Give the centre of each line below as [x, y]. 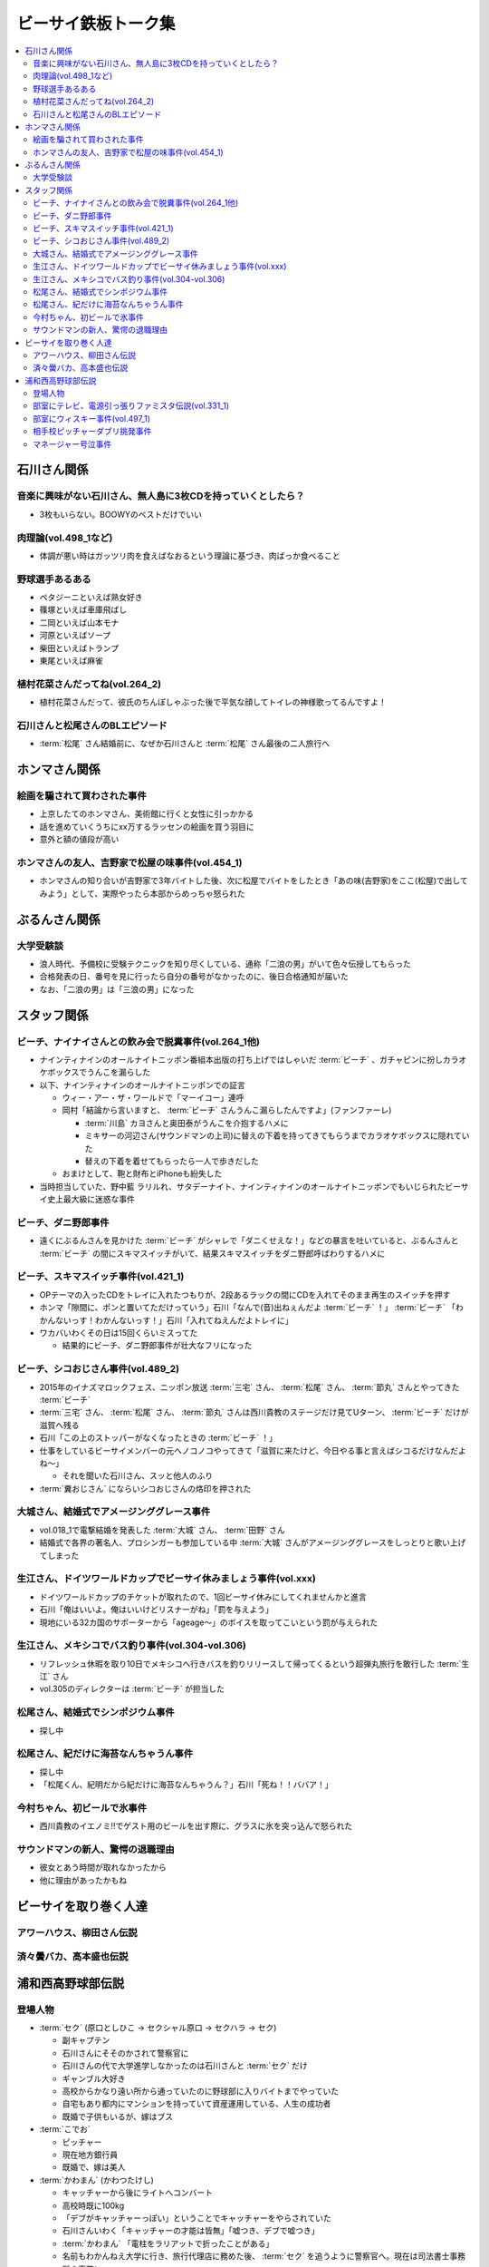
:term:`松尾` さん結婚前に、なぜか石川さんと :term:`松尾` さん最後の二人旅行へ [185, 744]
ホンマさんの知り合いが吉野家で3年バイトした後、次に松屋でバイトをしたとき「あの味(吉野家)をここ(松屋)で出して [254, 881]
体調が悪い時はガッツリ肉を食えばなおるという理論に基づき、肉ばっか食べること [190, 555]
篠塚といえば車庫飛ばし [83, 610]
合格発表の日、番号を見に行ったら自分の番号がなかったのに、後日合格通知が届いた [194, 977]
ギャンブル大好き [94, 2078]
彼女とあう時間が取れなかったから [103, 1867]
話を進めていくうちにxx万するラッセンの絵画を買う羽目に [147, 826]
